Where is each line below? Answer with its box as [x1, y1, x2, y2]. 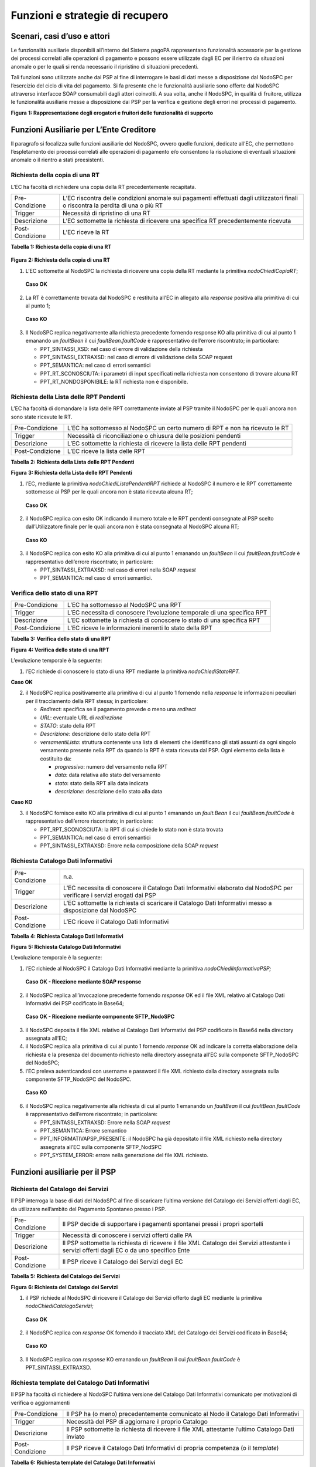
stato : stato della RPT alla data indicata [54, 779, 149, 786]
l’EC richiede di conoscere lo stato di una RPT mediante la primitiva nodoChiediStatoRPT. [25, 668, 241, 675]
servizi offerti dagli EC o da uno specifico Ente [62, 1246, 190, 1255]
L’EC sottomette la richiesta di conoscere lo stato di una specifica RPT [67, 616, 260, 624]
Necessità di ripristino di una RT [62, 209, 151, 217]
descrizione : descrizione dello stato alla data [54, 788, 163, 795]
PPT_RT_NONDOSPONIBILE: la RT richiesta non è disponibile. [40, 378, 188, 386]
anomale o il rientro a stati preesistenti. [11, 156, 105, 164]
